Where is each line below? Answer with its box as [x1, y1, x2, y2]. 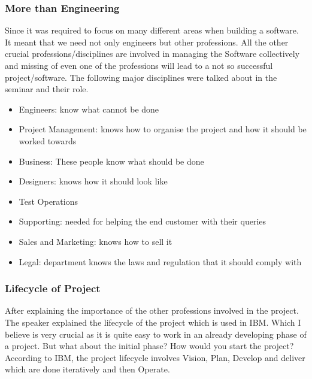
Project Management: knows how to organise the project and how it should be [19, 123, 307, 135]
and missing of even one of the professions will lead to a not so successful [5, 59, 273, 71]
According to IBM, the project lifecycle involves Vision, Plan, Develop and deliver [5, 351, 305, 363]
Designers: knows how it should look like [19, 175, 168, 187]
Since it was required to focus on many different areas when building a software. [5, 24, 299, 37]
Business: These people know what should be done [19, 154, 204, 167]
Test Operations [19, 195, 78, 207]
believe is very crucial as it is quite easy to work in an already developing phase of [5, 328, 307, 340]
